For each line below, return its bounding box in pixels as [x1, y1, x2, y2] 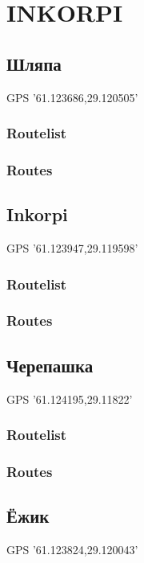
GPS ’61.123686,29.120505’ [6, 88, 138, 105]
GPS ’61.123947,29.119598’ [6, 240, 138, 257]
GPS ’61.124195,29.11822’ [6, 390, 133, 407]
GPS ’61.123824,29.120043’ [6, 541, 138, 558]
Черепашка [6, 352, 94, 377]
